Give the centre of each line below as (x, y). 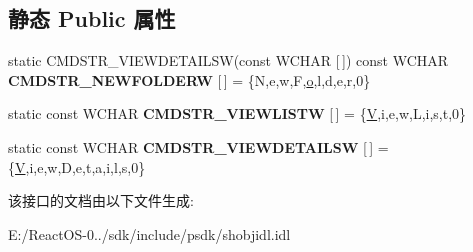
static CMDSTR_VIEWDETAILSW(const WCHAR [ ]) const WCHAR (228, 60)
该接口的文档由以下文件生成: (101, 200)
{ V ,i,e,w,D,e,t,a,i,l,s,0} (77, 166)
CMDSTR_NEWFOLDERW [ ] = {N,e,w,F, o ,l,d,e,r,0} (189, 79)
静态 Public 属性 (92, 18)
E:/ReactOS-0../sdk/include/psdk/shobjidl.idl (149, 233)
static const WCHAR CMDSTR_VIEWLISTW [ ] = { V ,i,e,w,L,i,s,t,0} (237, 113)
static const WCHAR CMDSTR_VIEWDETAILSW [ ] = (198, 146)
